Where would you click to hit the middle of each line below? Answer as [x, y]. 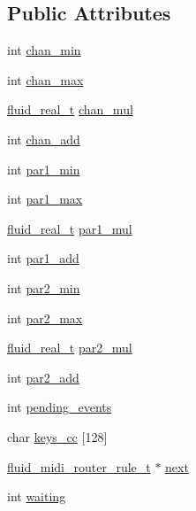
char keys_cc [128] [57, 436]
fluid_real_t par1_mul [70, 228]
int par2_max [45, 317]
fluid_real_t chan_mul [70, 109]
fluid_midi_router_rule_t [79, 466]
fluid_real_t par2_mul [70, 348]
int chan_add [44, 139]
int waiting [37, 496]
